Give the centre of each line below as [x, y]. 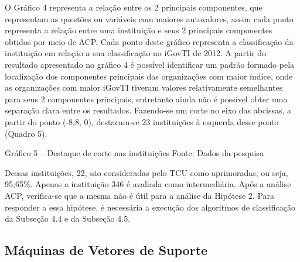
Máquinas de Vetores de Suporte [106, 250]
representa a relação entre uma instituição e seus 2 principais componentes [139, 30]
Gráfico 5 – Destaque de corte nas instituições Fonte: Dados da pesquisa [134, 153]
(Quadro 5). [26, 133]
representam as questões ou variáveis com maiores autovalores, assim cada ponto [149, 18]
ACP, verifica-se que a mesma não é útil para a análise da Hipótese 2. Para [140, 195]
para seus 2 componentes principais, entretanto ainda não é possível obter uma [146, 99]
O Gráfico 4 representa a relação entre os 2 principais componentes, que [134, 7]
